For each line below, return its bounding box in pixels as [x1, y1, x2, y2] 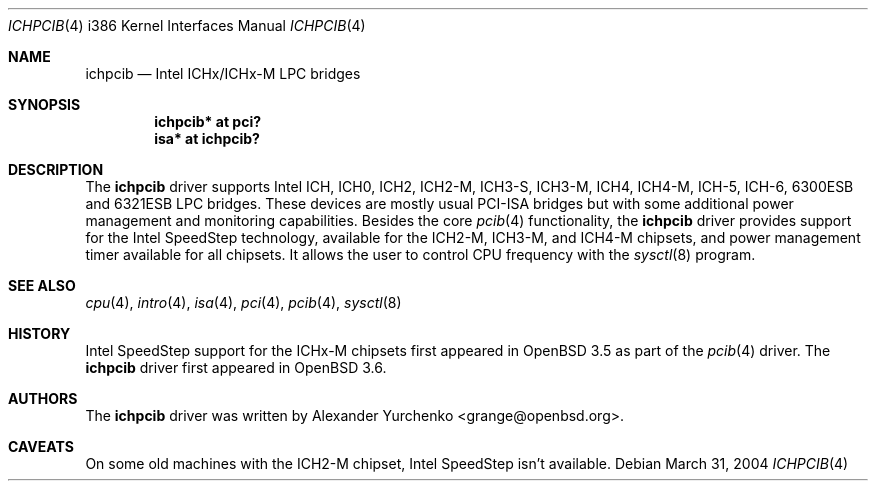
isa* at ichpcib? [154, 130, 260, 147]
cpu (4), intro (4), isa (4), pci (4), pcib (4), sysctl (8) [85, 294, 402, 311]
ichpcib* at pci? [154, 113, 262, 130]
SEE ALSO [8, 277, 76, 294]
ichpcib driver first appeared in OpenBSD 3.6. [85, 359, 387, 376]
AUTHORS [8, 390, 78, 407]
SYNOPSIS [8, 96, 81, 113]
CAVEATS [8, 438, 74, 455]
